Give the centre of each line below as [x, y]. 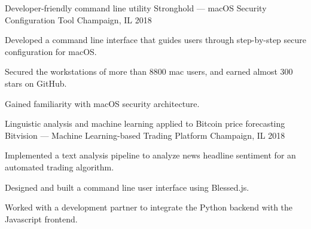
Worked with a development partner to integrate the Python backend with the [149, 207]
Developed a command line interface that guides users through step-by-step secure [155, 40]
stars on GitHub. [36, 83]
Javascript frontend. [41, 219]
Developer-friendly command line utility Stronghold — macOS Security [136, 8]
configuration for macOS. [51, 51]
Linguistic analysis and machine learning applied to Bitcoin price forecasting [145, 123]
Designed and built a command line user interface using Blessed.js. [127, 187]
